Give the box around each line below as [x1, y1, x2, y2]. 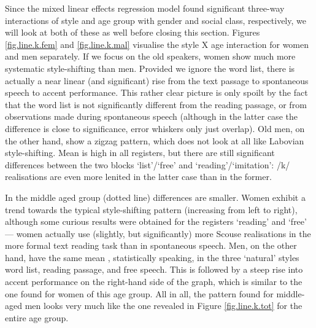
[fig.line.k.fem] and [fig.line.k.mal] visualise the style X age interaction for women [5, 37, 309, 50]
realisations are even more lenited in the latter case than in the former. [5, 170, 272, 183]
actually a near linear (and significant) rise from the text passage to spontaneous [5, 74, 309, 87]
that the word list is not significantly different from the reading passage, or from [5, 98, 307, 111]
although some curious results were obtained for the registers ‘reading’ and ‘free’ [5, 215, 307, 228]
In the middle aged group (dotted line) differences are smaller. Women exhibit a [5, 190, 306, 203]
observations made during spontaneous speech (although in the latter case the [5, 110, 298, 123]
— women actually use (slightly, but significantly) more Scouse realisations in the [5, 227, 311, 240]
